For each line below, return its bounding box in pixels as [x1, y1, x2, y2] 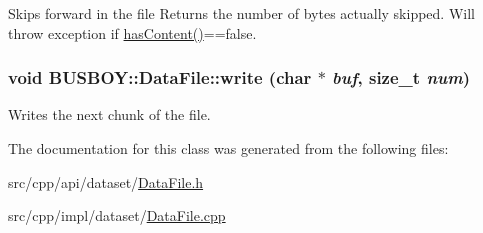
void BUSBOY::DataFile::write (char [8, 65, 312, 90]
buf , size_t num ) [332, 65, 470, 90]
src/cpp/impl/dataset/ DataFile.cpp [8, 205, 226, 226]
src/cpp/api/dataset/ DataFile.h [8, 171, 204, 192]
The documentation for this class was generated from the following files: [8, 138, 449, 158]
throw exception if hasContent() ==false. [8, 22, 257, 43]
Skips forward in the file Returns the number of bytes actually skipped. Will [8, 3, 475, 23]
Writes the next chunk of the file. [8, 104, 211, 125]
